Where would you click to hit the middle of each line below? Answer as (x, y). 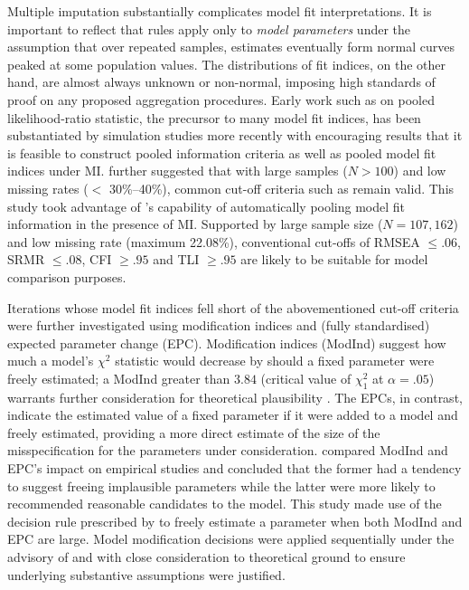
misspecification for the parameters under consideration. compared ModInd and (228, 450)
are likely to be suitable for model (334, 259)
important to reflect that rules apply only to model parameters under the (209, 29)
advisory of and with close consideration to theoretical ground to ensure (206, 557)
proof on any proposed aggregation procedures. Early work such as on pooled (221, 99)
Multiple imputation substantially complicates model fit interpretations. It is (220, 11)
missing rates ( (48, 188)
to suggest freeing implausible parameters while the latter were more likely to (221, 485)
